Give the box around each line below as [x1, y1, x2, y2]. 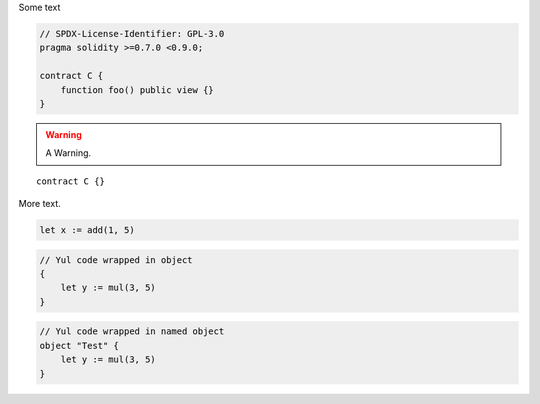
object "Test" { [39, 340, 120, 351]
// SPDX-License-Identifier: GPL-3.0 [39, 28, 225, 39]
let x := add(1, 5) [39, 225, 135, 236]
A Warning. [45, 147, 92, 159]
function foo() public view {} [60, 84, 214, 95]
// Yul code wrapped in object [39, 254, 194, 265]
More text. [18, 198, 61, 210]
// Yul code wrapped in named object [39, 326, 225, 337]
